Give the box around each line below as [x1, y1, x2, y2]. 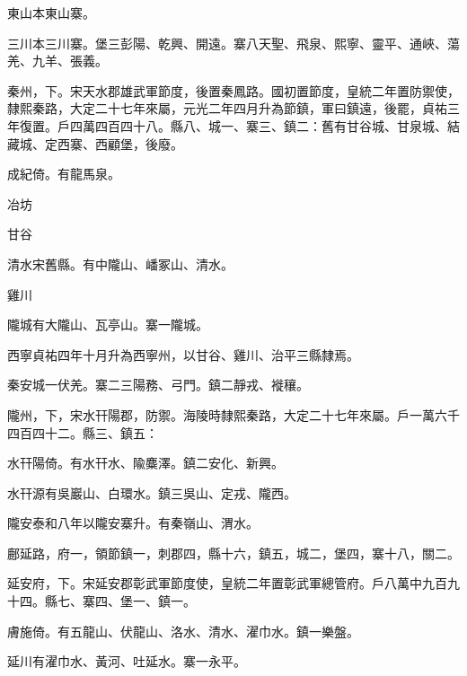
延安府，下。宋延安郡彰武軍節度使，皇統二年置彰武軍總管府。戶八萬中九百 [7, 574, 447, 593]
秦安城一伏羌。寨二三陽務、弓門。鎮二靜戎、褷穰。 [7, 375, 309, 394]
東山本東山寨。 [7, 4, 95, 22]
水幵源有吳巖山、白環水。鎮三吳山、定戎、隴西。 [7, 483, 296, 502]
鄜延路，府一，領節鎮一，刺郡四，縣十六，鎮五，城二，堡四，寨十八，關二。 [7, 543, 460, 562]
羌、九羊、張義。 [7, 51, 108, 70]
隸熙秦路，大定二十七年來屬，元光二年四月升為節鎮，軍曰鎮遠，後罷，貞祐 [7, 99, 447, 118]
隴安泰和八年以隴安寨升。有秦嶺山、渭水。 [7, 514, 259, 532]
